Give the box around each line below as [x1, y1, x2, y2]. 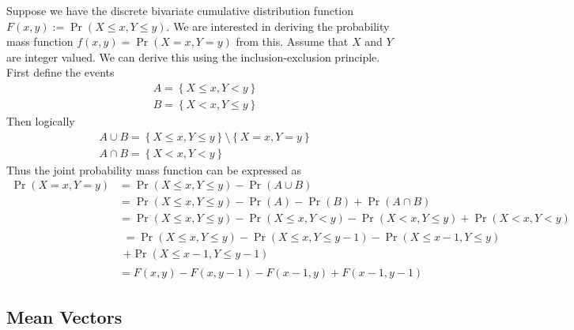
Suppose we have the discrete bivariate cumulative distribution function [6, 2, 354, 18]
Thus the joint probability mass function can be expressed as [6, 161, 302, 178]
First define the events [6, 64, 115, 81]
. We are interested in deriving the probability [166, 17, 390, 34]
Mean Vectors [6, 304, 123, 328]
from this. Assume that [236, 33, 349, 50]
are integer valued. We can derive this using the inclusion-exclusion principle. [6, 48, 380, 65]
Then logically [6, 113, 75, 129]
